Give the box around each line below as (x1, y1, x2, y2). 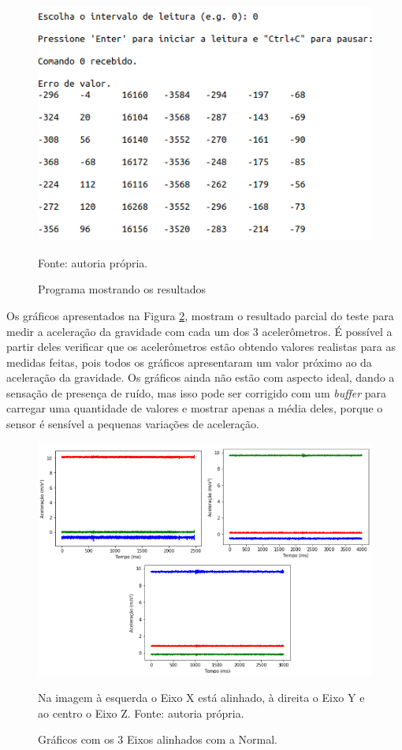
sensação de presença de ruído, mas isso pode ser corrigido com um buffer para (6, 384, 387, 401)
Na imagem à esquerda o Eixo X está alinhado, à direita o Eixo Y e (38, 689, 365, 706)
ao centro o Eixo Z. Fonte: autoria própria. (38, 704, 244, 721)
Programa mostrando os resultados (38, 281, 206, 297)
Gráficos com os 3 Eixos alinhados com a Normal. (38, 731, 277, 748)
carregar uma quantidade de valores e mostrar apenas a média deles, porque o (6, 400, 383, 416)
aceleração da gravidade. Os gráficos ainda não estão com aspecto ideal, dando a (6, 369, 395, 386)
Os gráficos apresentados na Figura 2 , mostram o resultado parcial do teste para (6, 307, 394, 323)
